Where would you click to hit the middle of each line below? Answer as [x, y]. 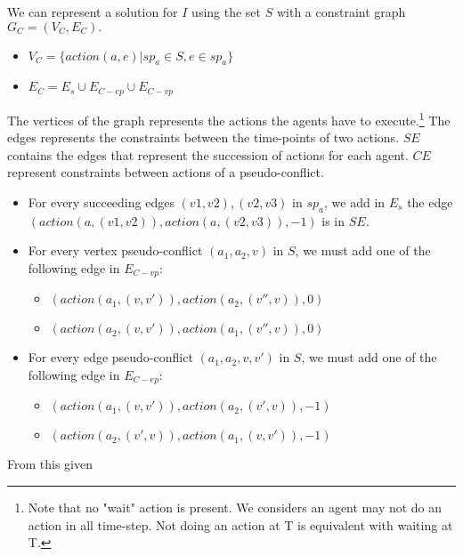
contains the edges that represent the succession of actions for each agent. [208, 154]
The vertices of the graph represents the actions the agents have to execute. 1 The [229, 118]
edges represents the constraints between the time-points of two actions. [203, 137]
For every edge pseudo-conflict [110, 357]
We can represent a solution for [93, 12]
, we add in [355, 201]
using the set [227, 12]
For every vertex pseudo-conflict [115, 250]
